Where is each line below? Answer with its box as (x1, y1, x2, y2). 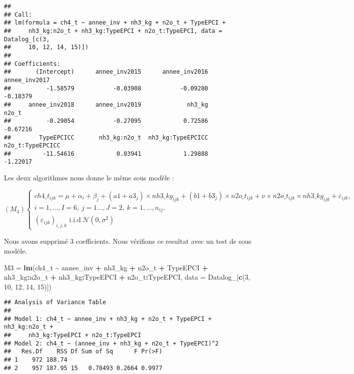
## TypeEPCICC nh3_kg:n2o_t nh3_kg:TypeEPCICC (4, 134, 208, 141)
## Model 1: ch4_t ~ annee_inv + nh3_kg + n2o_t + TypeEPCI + (4, 315, 212, 322)
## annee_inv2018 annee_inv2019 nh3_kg (4, 101, 208, 108)
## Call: (4, 11, 32, 18)
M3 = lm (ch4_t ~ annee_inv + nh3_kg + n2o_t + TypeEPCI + (4, 262, 208, 272)
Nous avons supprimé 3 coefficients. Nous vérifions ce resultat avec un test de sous (4, 236, 252, 246)
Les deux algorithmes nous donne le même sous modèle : (4, 173, 174, 183)
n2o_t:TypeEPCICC (4, 142, 60, 149)
